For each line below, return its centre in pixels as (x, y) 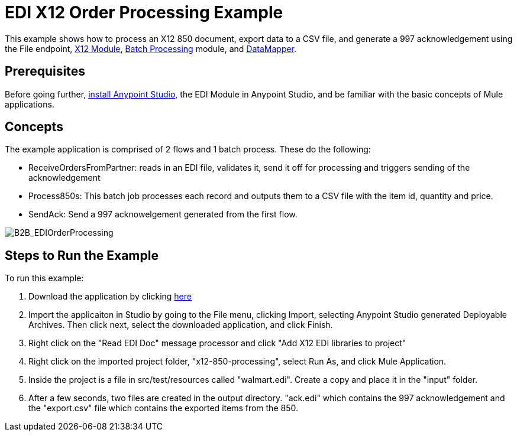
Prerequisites (45, 71)
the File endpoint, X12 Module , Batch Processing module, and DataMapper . (151, 48)
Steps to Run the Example (82, 255)
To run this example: (44, 278)
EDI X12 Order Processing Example (144, 12)
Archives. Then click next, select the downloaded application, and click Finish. (181, 325)
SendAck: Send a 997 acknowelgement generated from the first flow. (163, 214)
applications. (30, 104)
